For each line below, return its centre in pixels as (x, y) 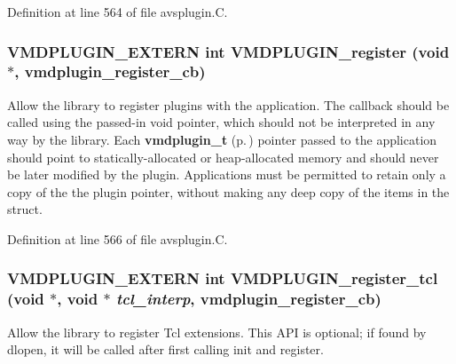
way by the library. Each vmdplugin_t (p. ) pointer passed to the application (222, 139)
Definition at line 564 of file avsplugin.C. (118, 12)
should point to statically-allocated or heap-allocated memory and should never (223, 157)
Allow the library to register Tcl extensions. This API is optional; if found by (217, 332)
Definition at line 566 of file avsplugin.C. (118, 238)
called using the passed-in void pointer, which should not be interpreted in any (221, 122)
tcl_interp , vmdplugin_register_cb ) (248, 299)
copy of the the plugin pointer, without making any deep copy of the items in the (228, 191)
